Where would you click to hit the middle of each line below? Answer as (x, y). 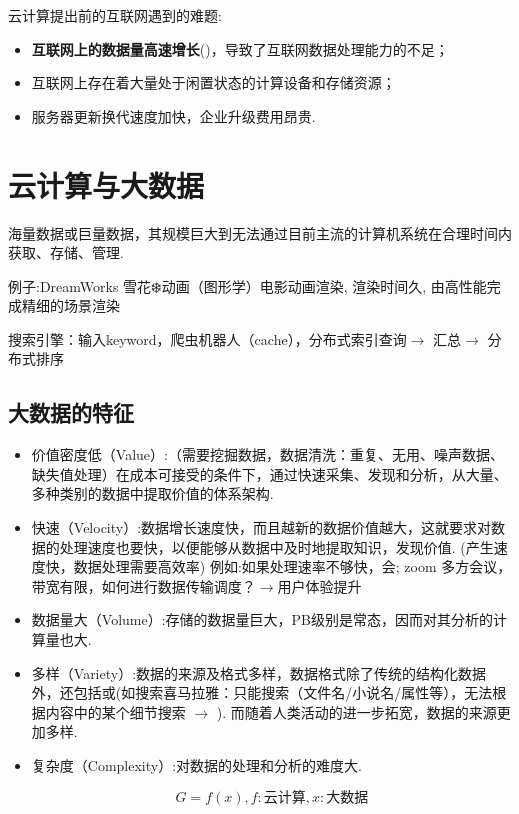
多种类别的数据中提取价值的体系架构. (152, 493)
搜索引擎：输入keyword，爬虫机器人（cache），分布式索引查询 (207, 338)
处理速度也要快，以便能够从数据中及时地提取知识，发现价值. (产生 (276, 546)
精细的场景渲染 (70, 305)
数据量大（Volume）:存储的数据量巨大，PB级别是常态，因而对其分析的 (262, 619)
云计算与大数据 (106, 184)
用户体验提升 (319, 585)
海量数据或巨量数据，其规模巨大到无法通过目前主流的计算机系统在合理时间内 (260, 232)
